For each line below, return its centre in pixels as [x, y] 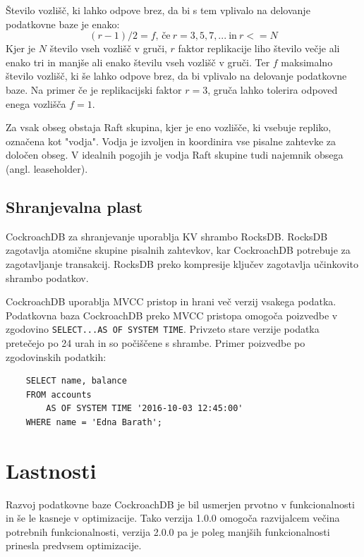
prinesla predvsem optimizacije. [74, 545]
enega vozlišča [36, 103]
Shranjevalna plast [74, 206]
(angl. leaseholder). [47, 168]
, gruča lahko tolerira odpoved [273, 89]
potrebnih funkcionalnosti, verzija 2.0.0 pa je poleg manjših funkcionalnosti [168, 531]
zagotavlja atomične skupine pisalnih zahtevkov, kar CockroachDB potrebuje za [178, 250]
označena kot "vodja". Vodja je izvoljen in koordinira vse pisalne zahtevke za [171, 141]
